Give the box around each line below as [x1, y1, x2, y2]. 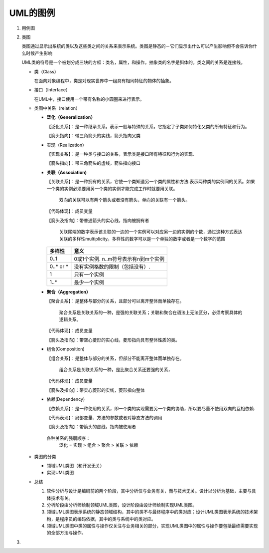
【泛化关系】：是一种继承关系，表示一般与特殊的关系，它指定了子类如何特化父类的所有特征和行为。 [46, 123, 250, 129]
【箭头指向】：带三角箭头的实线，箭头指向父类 [46, 133, 140, 139]
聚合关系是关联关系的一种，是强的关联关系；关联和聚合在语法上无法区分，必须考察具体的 [59, 309, 243, 315]
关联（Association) [46, 169, 87, 175]
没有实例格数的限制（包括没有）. [74, 263, 150, 270]
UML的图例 [9, 7, 55, 18]
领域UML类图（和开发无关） [46, 462, 105, 469]
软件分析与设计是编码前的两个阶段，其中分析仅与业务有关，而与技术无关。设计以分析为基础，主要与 [46, 488, 252, 494]
